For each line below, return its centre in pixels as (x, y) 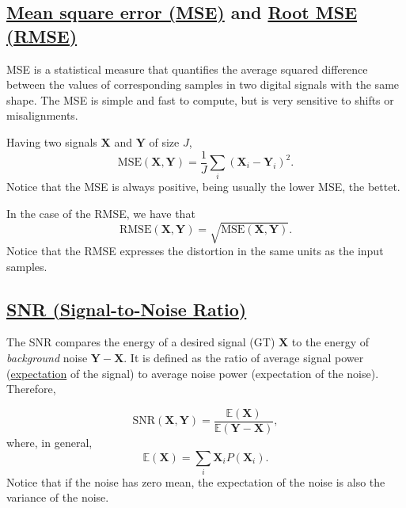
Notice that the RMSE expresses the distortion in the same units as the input (195, 251)
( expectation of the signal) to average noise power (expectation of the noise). (193, 373)
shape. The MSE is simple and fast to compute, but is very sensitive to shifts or (200, 99)
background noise (47, 358)
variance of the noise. (58, 497)
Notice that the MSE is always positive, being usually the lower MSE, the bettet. (203, 187)
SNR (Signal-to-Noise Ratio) (127, 309)
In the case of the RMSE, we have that (101, 213)
